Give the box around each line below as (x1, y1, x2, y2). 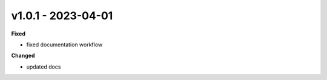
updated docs (26, 63, 61, 70)
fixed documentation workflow (26, 41, 103, 48)
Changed (11, 52, 35, 60)
